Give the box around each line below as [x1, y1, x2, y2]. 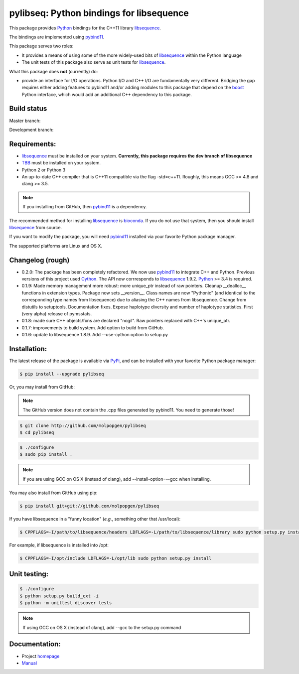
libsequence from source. [9, 225, 62, 230]
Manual [21, 660, 37, 666]
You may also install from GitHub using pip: [9, 490, 98, 496]
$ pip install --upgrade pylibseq [19, 371, 104, 377]
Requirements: [9, 139, 56, 148]
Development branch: [9, 127, 54, 133]
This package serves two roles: [9, 43, 74, 49]
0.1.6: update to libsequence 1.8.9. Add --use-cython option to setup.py [21, 332, 168, 338]
